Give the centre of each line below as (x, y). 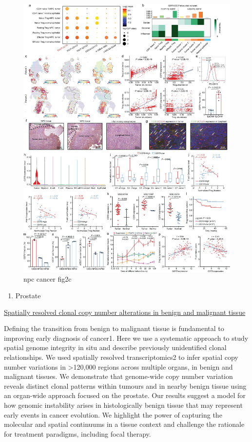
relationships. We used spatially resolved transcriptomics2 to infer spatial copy (121, 357)
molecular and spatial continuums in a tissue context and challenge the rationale (124, 424)
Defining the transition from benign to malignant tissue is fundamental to (114, 328)
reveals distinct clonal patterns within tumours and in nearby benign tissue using (125, 386)
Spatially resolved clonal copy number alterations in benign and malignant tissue (125, 312)
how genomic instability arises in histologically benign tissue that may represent (123, 405)
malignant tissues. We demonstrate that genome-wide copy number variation (118, 376)
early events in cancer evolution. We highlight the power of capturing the (113, 414)
